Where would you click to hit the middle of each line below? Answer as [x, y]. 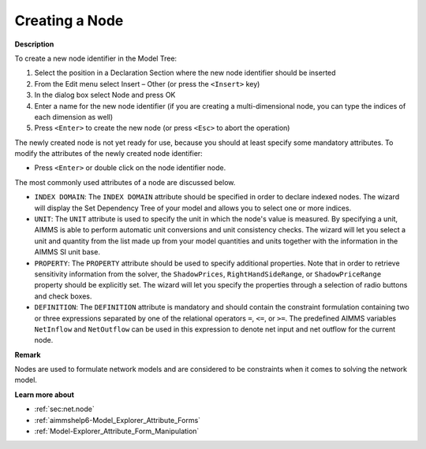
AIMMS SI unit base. [67, 252]
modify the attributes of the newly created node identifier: [108, 154]
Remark [28, 354]
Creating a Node [69, 20]
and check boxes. [63, 296]
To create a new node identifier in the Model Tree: [96, 58]
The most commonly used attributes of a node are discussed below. [125, 182]
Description [34, 44]
